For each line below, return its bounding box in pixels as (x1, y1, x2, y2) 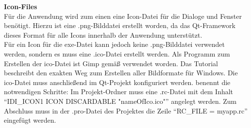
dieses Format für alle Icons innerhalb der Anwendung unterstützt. (4, 29, 202, 40)
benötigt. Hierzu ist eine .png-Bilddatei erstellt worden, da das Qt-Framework (4, 20, 235, 30)
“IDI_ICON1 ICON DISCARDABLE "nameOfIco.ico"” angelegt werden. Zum (4, 96, 237, 106)
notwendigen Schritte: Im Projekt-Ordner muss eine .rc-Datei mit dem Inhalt (4, 86, 234, 97)
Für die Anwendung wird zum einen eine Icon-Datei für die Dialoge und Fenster (4, 11, 242, 21)
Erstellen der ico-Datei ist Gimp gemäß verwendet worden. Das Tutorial (4, 58, 218, 68)
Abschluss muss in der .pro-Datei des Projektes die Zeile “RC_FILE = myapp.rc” (4, 105, 248, 115)
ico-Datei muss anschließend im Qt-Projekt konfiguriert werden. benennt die (4, 77, 231, 87)
